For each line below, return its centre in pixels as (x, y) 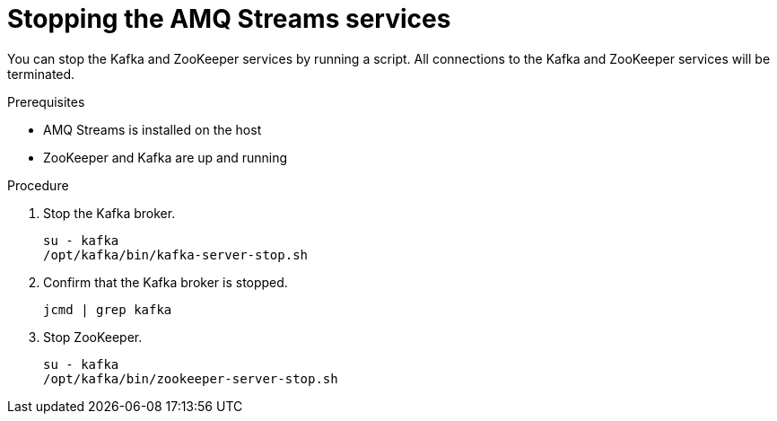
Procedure (38, 185)
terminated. (41, 74)
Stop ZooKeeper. (93, 337)
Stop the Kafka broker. (109, 213)
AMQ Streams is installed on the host (153, 129)
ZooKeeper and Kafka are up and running (166, 157)
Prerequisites (46, 101)
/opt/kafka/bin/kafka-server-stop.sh (176, 254)
